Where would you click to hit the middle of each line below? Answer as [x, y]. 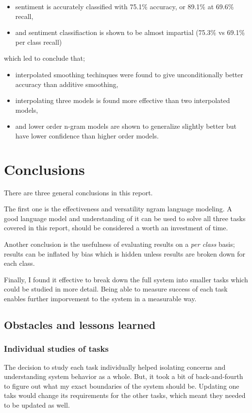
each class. [19, 263]
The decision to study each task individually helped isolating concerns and [115, 367]
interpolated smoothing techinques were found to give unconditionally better [129, 74]
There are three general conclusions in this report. [78, 192]
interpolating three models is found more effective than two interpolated [123, 100]
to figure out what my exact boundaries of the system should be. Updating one [122, 386]
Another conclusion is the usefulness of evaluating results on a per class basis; [119, 244]
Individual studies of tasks [56, 349]
